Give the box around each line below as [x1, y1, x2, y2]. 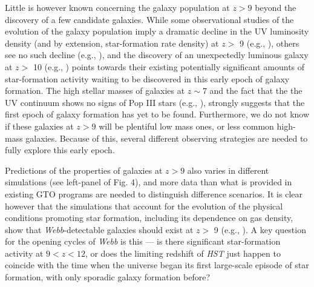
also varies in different [187, 163, 269, 176]
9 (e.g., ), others [240, 36, 299, 49]
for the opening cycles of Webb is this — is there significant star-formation [5, 235, 281, 248]
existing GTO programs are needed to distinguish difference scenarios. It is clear [5, 187, 303, 200]
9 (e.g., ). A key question [214, 223, 306, 236]
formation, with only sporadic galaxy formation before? [5, 271, 211, 283]
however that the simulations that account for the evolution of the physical [5, 199, 283, 212]
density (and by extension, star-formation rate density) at [5, 36, 219, 49]
